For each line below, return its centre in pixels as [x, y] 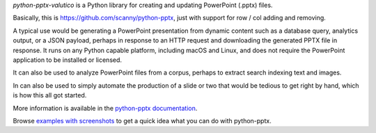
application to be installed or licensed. [67, 60]
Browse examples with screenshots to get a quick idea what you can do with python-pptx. [142, 120]
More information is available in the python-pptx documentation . [105, 108]
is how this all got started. [50, 95]
